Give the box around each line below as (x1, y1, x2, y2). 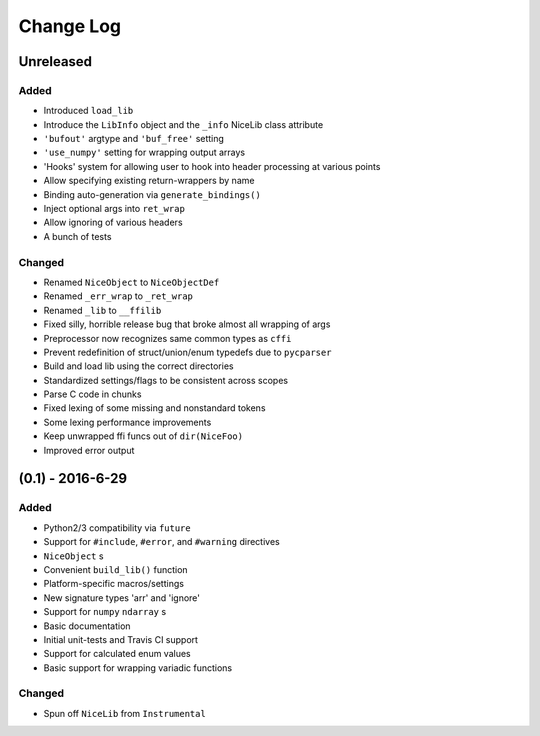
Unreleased (18, 53, 93, 70)
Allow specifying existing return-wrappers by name (43, 175, 255, 187)
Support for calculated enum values (43, 648, 192, 660)
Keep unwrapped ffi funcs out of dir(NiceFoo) (43, 430, 244, 442)
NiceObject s (43, 550, 104, 562)
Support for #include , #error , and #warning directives (43, 536, 280, 548)
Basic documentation (43, 620, 131, 632)
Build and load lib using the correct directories (43, 360, 234, 372)
